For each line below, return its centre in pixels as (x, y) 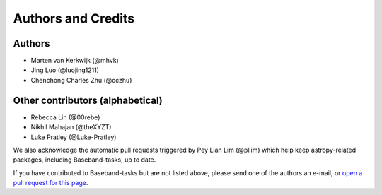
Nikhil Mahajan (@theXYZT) (71, 127)
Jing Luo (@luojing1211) (65, 70)
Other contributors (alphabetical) (88, 100)
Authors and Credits (74, 18)
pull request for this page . (51, 183)
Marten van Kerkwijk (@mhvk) (75, 61)
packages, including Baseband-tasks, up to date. (85, 160)
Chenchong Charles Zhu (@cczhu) (81, 80)
